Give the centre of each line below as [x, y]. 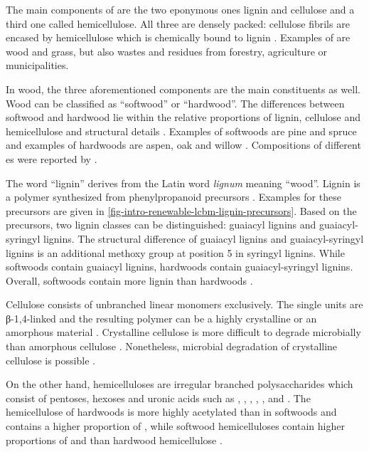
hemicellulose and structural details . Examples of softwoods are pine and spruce [181, 131]
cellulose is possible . [50, 360]
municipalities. [37, 65]
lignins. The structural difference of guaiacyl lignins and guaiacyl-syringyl [204, 238]
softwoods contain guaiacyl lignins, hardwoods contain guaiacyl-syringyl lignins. [180, 267]
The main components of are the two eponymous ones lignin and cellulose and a [180, 9]
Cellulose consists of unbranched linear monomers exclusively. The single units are [184, 304]
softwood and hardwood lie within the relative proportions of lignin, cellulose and [183, 117]
